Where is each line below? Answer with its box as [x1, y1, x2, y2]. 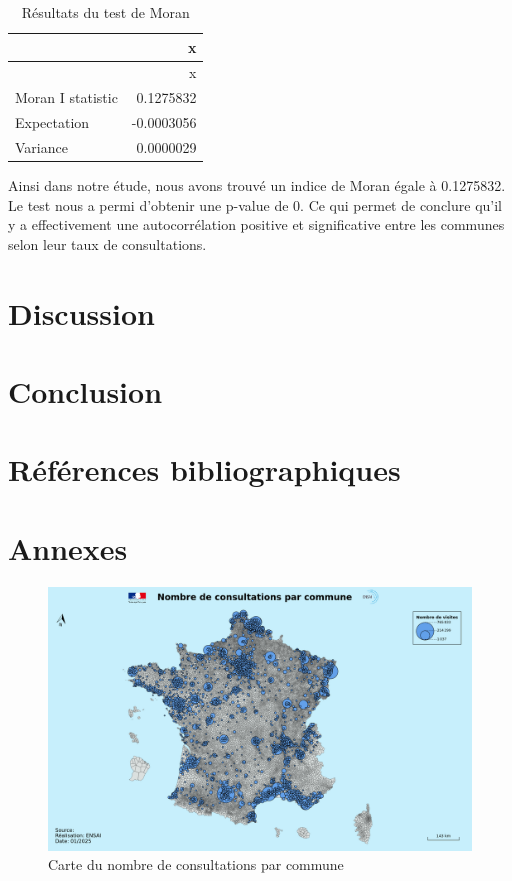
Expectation [15, 112, 90, 133]
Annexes [8, 527, 128, 568]
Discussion [8, 292, 155, 333]
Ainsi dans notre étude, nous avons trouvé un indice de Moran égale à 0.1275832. [8, 175, 506, 196]
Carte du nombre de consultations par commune [48, 854, 344, 875]
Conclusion [8, 371, 163, 411]
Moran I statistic [15, 87, 118, 108]
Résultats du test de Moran [21, 2, 190, 22]
